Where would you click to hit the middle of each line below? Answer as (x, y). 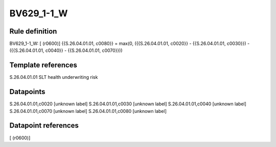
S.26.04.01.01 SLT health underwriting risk (54, 77)
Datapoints (27, 92)
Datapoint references (44, 125)
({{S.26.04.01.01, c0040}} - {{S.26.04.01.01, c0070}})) (66, 50)
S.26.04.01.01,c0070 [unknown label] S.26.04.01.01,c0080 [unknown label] (88, 111)
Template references (43, 65)
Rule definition (33, 31)
